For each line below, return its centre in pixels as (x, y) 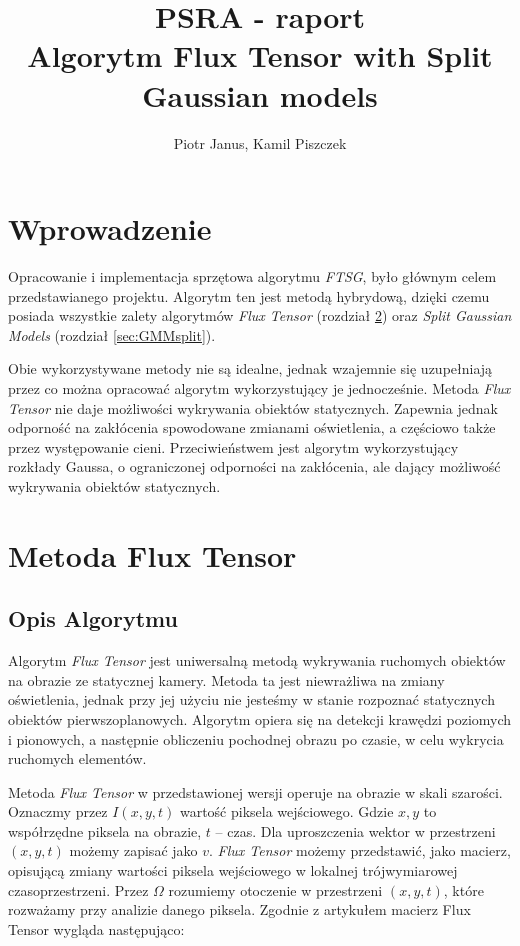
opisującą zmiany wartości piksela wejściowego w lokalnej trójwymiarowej (233, 870)
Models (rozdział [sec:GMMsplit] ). (112, 334)
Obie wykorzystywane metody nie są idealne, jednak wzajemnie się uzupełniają (250, 368)
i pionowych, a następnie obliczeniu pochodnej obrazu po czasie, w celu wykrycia (256, 738)
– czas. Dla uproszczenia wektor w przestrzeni (355, 830)
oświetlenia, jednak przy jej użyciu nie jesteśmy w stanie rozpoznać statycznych (251, 699)
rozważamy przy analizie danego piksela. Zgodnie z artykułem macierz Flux (239, 909)
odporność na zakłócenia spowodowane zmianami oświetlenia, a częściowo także (252, 427)
